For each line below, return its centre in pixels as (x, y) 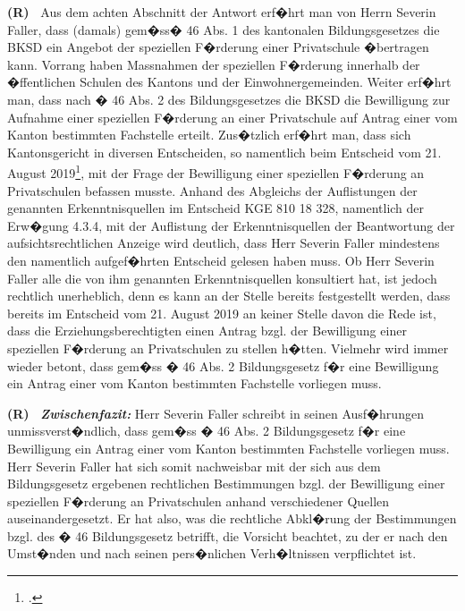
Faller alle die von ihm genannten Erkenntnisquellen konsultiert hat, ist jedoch (222, 278)
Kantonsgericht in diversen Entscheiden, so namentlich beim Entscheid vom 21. (224, 152)
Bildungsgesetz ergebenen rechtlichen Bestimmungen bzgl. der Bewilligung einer (226, 484)
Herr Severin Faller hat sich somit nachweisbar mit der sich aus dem (194, 466)
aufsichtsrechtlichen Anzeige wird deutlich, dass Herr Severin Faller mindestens (224, 243)
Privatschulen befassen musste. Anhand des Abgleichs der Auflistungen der (212, 190)
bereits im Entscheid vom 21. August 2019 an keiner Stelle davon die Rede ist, (222, 313)
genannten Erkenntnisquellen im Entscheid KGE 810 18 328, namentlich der (216, 208)
